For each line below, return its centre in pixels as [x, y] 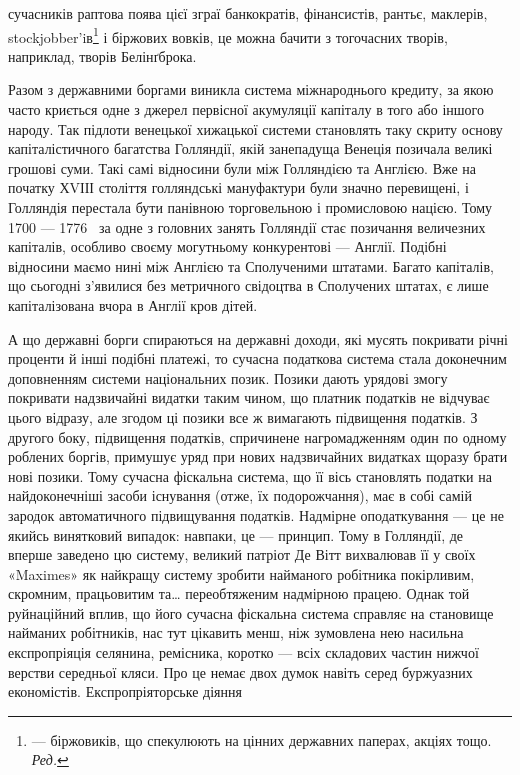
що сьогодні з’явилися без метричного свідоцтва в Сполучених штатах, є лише [248, 285]
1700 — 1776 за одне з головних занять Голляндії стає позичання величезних [247, 226]
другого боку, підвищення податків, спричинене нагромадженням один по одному [257, 436]
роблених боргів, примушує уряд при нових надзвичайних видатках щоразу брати [258, 456]
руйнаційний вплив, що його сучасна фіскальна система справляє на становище [251, 612]
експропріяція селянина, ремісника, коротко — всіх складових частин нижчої [243, 652]
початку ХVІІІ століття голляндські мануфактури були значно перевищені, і [238, 187]
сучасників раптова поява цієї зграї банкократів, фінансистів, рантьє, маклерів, [248, 13]
